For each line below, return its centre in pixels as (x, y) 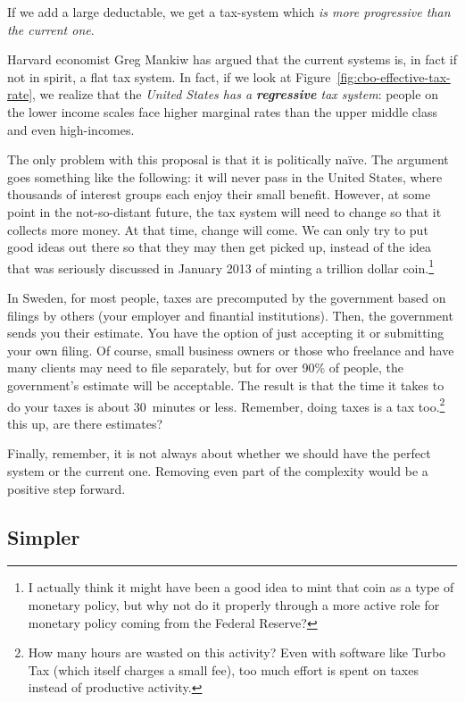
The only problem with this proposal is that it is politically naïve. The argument (228, 159)
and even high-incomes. (71, 129)
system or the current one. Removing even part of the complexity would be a (218, 470)
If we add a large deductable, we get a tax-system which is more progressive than (229, 12)
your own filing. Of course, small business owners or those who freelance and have (231, 350)
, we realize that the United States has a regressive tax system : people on (235, 94)
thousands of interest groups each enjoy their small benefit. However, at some (219, 194)
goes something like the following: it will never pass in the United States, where (225, 176)
